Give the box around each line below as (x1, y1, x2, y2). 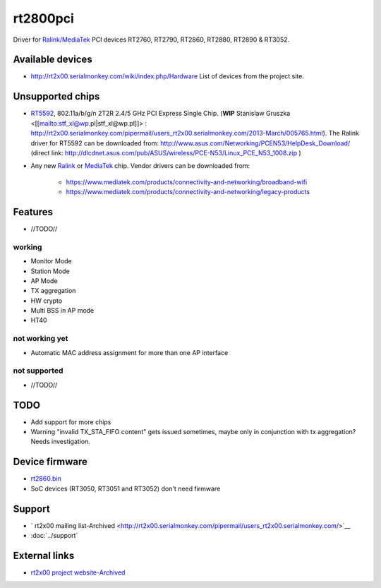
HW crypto (30, 296, 63, 305)
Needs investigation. (30, 438, 91, 446)
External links (13, 549, 75, 561)
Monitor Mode (30, 257, 72, 265)
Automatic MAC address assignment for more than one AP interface (30, 348, 229, 356)
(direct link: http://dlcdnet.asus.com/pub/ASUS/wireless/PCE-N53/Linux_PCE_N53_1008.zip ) (30, 148, 301, 157)
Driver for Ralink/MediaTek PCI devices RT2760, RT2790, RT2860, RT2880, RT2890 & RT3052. (13, 35, 290, 44)
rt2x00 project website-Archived (30, 568, 126, 577)
